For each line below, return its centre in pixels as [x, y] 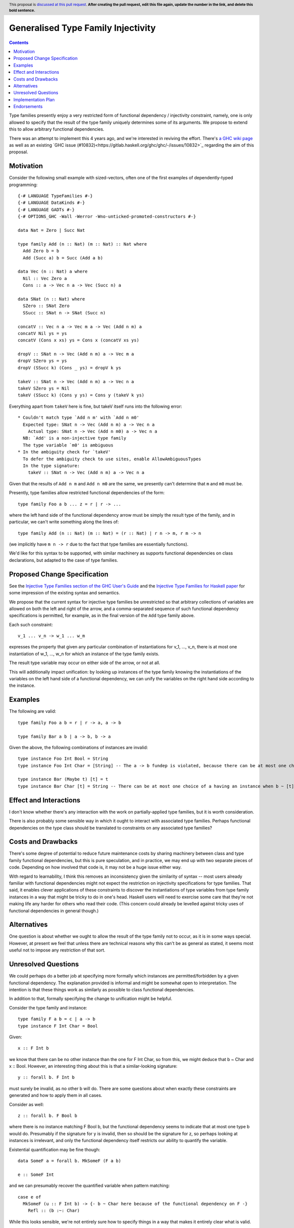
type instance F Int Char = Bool [58, 1026]
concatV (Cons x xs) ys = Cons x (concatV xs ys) [79, 340]
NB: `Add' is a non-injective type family [75, 438]
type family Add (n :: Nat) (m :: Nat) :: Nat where [82, 244]
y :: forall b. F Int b [46, 1077]
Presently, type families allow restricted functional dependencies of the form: [87, 493]
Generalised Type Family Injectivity [83, 28]
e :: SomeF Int [36, 1174]
